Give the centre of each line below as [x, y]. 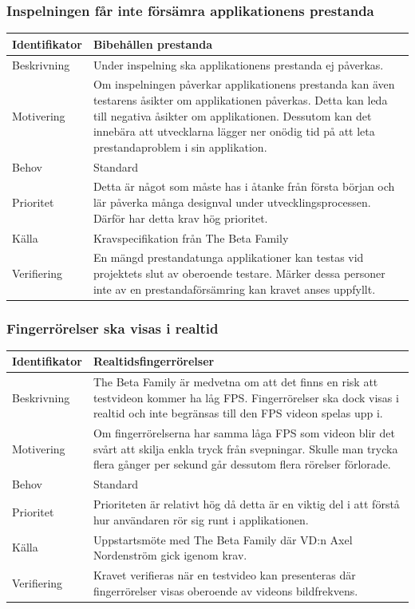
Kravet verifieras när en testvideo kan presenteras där [224, 574]
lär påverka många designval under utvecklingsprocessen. [232, 202]
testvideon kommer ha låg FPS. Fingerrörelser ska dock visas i [246, 397]
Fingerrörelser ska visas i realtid [113, 328]
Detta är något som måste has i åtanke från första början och [244, 186]
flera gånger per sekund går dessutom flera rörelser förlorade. [242, 464]
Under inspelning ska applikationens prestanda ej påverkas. [238, 64]
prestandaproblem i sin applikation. [180, 146]
